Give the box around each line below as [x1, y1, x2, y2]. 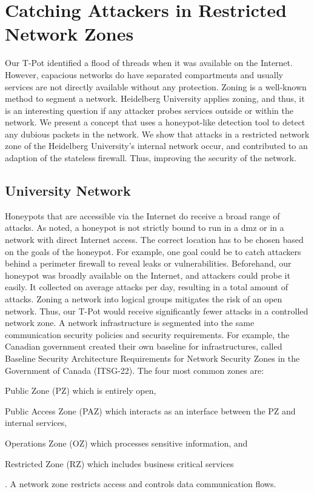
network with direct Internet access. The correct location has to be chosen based [5, 233, 304, 246]
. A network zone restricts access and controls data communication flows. [5, 477, 276, 490]
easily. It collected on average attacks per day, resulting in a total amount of [5, 281, 288, 293]
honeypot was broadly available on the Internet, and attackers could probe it [5, 268, 290, 281]
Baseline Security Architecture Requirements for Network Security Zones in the [5, 351, 300, 364]
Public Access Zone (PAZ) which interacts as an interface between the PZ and [5, 404, 296, 417]
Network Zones [5, 21, 134, 46]
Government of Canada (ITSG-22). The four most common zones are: [5, 364, 264, 376]
